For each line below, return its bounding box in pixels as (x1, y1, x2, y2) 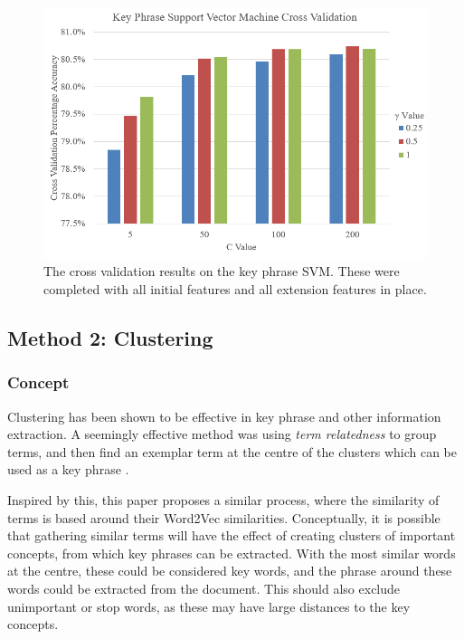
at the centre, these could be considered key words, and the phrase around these (7, 561, 452, 580)
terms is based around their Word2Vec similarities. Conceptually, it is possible (7, 508, 440, 527)
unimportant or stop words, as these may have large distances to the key (7, 596, 411, 615)
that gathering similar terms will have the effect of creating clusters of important (7, 526, 456, 545)
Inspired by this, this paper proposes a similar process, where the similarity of (7, 491, 440, 510)
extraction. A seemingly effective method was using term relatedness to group (7, 424, 437, 443)
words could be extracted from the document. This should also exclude (7, 578, 401, 597)
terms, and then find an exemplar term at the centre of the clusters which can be (7, 442, 457, 461)
